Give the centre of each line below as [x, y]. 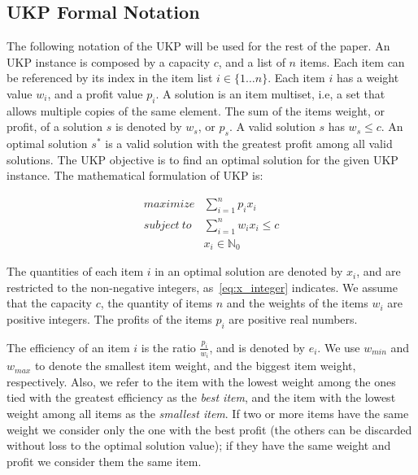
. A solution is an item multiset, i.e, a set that [270, 93]
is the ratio [168, 347]
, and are [379, 271]
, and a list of [252, 61]
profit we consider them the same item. [104, 461]
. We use [339, 347]
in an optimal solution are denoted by [249, 271]
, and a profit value [95, 93]
